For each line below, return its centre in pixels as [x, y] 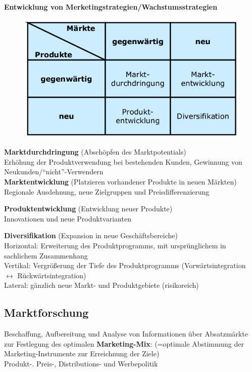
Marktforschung [46, 312]
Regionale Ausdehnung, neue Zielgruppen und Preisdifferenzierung [107, 191]
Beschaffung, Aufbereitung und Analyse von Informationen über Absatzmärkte [126, 334]
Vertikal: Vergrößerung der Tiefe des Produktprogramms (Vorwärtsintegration [125, 265]
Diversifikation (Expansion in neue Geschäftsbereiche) [91, 235]
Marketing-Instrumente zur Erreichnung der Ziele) [82, 354]
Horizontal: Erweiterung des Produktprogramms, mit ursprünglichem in [115, 245]
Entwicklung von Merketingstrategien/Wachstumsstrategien [111, 7]
